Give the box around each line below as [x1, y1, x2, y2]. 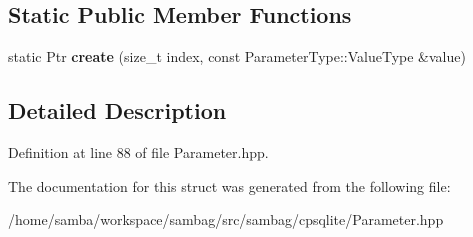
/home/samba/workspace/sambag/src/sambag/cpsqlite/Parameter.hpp [8, 209, 444, 230]
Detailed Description [8, 95, 227, 126]
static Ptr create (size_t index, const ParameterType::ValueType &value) [8, 46, 466, 67]
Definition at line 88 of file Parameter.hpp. [8, 142, 269, 162]
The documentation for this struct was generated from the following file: [8, 175, 451, 196]
